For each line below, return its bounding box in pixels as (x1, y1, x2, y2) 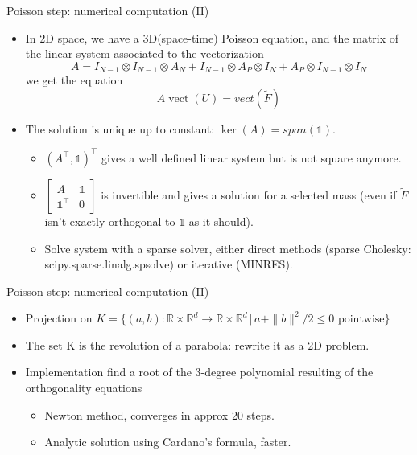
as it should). (188, 212, 254, 229)
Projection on (25, 309, 93, 326)
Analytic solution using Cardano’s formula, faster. (44, 433, 291, 450)
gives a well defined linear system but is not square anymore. (101, 149, 402, 166)
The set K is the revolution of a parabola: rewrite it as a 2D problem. (25, 336, 370, 353)
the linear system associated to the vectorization (25, 45, 264, 62)
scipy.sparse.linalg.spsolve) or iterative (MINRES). (44, 256, 293, 273)
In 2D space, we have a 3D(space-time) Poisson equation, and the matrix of (25, 29, 399, 46)
